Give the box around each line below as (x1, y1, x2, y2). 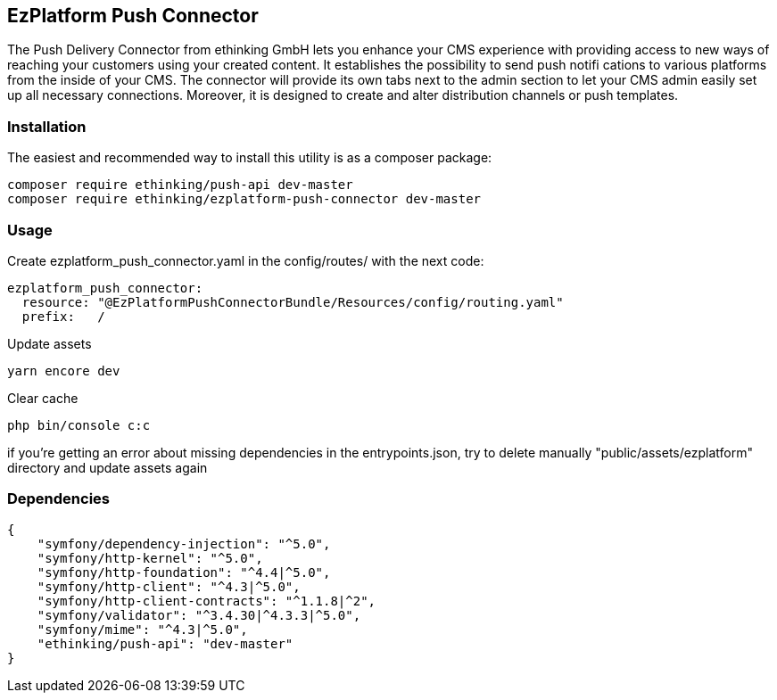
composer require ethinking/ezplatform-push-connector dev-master (7, 192, 482, 207)
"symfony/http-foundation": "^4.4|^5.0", (37, 564, 331, 580)
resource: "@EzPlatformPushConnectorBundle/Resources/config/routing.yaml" (21, 294, 564, 309)
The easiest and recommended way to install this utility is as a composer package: (7, 150, 492, 166)
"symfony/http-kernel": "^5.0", (37, 550, 263, 565)
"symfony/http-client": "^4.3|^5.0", (37, 579, 301, 594)
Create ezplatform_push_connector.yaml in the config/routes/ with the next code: (7, 252, 484, 268)
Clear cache (7, 390, 79, 406)
